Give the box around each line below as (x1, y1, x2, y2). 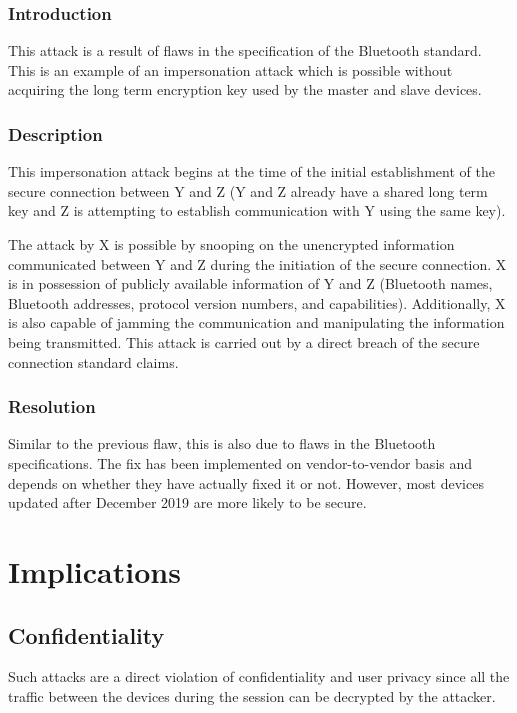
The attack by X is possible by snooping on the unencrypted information (8, 234, 455, 254)
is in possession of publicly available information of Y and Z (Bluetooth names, (8, 273, 493, 294)
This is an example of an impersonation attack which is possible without (8, 59, 453, 80)
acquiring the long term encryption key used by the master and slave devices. (8, 79, 482, 100)
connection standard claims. (8, 351, 179, 372)
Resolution (8, 394, 96, 419)
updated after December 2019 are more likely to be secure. (8, 492, 367, 513)
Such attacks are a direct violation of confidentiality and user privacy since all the (8, 666, 510, 687)
